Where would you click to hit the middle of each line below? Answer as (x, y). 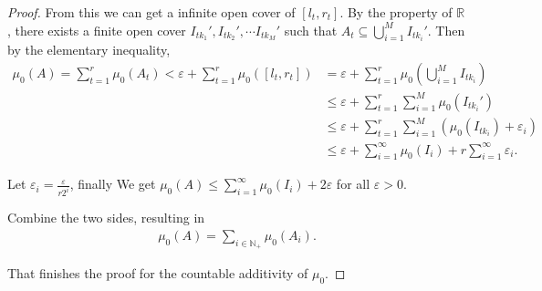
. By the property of (396, 12)
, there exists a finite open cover (97, 30)
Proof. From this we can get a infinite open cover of (151, 12)
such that (311, 30)
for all (353, 184)
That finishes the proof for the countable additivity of (158, 273)
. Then (446, 30)
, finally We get (113, 184)
